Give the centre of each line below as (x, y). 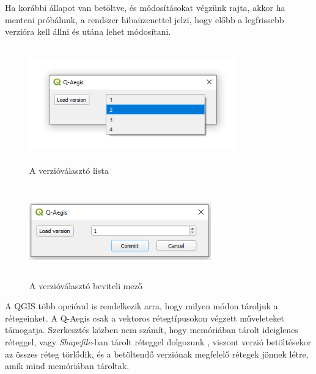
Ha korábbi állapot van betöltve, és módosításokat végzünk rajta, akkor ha (145, 7)
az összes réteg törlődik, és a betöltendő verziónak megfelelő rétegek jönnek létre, (157, 354)
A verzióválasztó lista (69, 171)
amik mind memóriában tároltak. (67, 366)
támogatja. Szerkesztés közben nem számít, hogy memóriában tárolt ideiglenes (152, 330)
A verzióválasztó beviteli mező (86, 285)
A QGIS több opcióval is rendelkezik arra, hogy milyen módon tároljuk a (141, 306)
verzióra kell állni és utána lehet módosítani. (88, 31)
